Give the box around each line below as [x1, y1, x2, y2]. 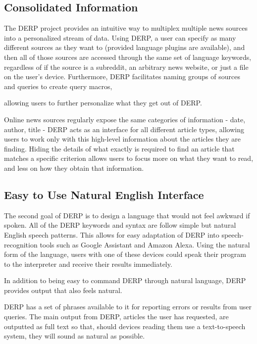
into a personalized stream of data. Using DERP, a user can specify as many [4, 32, 236, 43]
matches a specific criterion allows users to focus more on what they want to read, [4, 153, 254, 163]
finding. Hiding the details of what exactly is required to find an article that [4, 143, 235, 153]
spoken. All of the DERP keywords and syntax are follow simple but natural [4, 220, 236, 230]
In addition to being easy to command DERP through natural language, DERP [4, 275, 246, 286]
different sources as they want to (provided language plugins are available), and [4, 42, 245, 52]
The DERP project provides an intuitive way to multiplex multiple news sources [4, 23, 248, 33]
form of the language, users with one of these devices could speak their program [4, 249, 247, 259]
